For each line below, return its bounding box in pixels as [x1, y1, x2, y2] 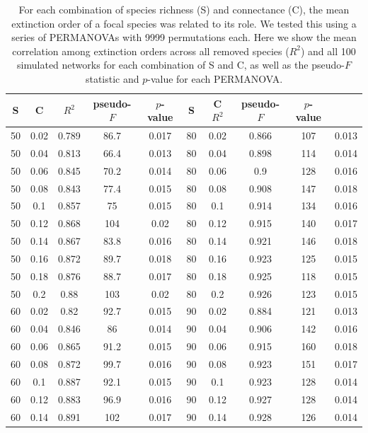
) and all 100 [300, 43, 356, 58]
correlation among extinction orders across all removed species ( [12, 43, 289, 58]
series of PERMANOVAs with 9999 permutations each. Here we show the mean [11, 30, 357, 45]
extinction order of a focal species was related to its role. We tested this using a [11, 16, 357, 30]
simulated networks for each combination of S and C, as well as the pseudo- [17, 57, 345, 72]
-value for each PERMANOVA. [147, 71, 283, 86]
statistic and [85, 71, 139, 86]
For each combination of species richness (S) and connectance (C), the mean [18, 2, 350, 16]
